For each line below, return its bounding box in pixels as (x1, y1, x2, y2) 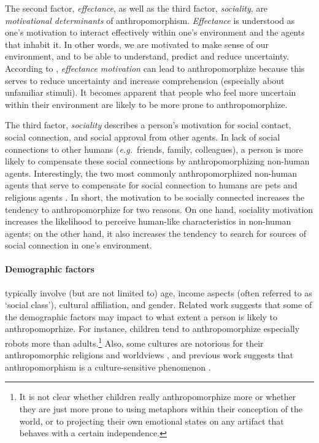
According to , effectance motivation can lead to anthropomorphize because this (5, 61, 305, 74)
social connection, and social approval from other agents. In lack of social (5, 130, 280, 143)
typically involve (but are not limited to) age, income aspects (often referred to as (5, 286, 312, 299)
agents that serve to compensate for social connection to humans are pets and (5, 179, 298, 191)
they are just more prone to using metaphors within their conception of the (19, 403, 303, 415)
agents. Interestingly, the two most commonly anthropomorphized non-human (5, 166, 297, 179)
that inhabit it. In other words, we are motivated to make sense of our (5, 37, 269, 50)
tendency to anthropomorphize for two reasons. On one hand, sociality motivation (5, 202, 313, 215)
